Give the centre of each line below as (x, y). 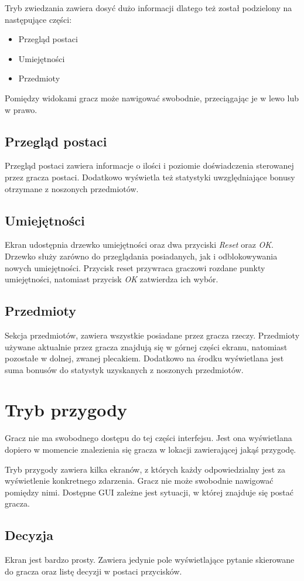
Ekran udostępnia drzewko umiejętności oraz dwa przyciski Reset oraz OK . (139, 245)
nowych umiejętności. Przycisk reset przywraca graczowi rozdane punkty (135, 267)
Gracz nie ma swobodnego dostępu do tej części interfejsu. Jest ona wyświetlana (148, 438)
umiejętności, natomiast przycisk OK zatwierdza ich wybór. (112, 279)
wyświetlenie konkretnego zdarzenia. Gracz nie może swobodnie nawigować (139, 481)
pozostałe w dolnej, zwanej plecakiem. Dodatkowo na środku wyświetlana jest (144, 358)
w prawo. (21, 109)
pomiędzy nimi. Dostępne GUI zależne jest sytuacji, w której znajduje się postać (149, 492)
